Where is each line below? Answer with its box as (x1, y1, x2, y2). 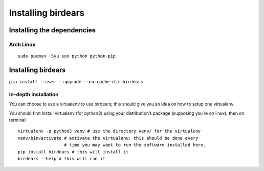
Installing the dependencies (9, 26, 96, 34)
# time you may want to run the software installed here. (64, 142, 206, 148)
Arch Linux (9, 41, 36, 48)
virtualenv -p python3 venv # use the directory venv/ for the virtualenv (18, 128, 201, 134)
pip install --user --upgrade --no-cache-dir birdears (9, 79, 144, 85)
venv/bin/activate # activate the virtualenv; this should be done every (18, 135, 198, 141)
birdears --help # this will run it (18, 156, 106, 161)
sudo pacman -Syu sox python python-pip (18, 53, 116, 59)
